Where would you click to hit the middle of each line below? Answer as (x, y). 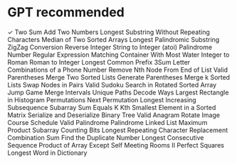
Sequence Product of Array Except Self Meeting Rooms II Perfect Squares (116, 145)
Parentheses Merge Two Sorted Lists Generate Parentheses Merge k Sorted (118, 77)
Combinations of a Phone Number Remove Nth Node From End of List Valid (118, 70)
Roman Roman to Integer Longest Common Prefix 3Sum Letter (99, 62)
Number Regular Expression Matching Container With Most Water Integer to (118, 55)
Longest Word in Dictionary (47, 153)
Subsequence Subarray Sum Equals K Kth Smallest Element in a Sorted (112, 107)
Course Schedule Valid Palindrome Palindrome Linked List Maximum (107, 122)
